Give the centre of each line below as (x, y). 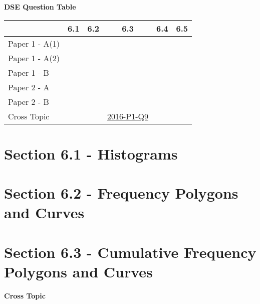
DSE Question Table (40, 7)
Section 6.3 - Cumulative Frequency (130, 252)
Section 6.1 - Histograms (91, 153)
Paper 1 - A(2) (34, 58)
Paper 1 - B (29, 72)
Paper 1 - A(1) (34, 43)
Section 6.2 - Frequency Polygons (121, 193)
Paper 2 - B (29, 101)
